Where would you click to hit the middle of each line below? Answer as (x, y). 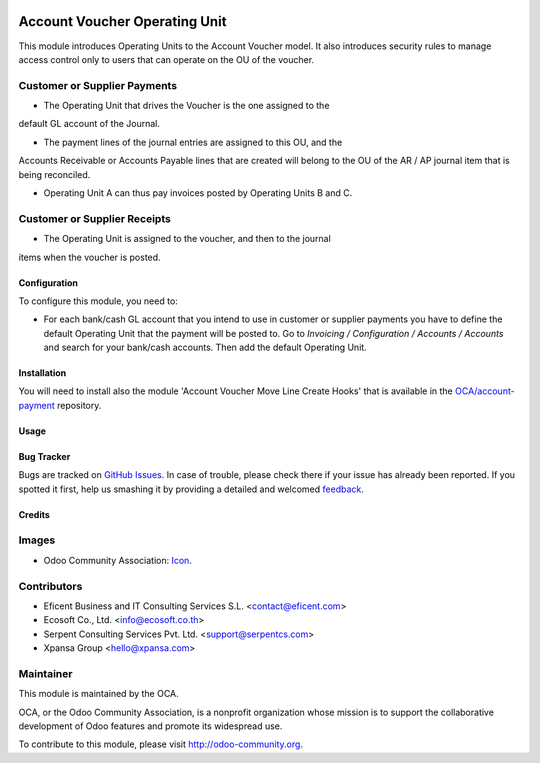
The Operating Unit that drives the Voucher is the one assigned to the (186, 106)
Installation (42, 373)
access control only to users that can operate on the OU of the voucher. (166, 59)
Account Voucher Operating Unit (122, 21)
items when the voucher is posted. (89, 257)
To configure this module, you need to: (98, 301)
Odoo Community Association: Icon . (117, 560)
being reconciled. (54, 174)
